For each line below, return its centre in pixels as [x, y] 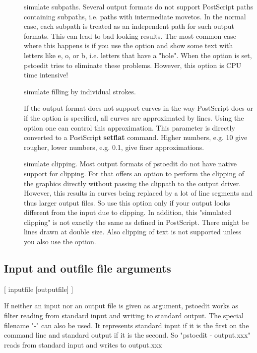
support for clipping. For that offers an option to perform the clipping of [134, 173]
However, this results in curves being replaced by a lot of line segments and [138, 193]
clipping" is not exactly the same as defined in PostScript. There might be [136, 222]
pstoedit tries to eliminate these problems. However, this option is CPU [133, 65]
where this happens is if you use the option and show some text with [128, 45]
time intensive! [46, 75]
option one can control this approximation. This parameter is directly [129, 127]
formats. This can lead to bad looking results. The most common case [130, 35]
